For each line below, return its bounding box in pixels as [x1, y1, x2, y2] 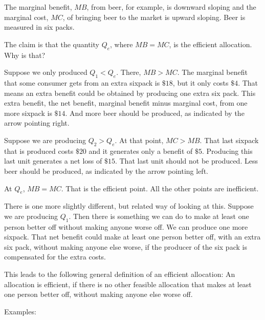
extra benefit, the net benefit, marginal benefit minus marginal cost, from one [4, 97, 248, 108]
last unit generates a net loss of [4, 155, 102, 166]
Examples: [4, 306, 36, 316]
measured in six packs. [4, 22, 75, 32]
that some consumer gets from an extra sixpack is [4, 77, 160, 88]
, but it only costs [172, 77, 229, 88]
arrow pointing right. [4, 117, 70, 128]
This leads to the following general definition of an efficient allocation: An [4, 269, 235, 279]
